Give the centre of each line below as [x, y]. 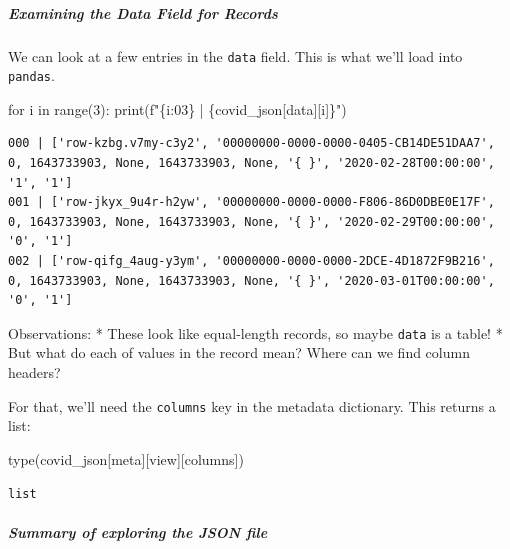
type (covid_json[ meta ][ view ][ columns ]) [126, 458]
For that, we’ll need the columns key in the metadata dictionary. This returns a [252, 405]
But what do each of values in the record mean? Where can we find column [239, 352]
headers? [34, 372]
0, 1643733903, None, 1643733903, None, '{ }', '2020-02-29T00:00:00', [251, 221]
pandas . [31, 75]
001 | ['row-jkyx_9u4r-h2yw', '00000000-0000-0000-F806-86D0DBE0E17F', [251, 202]
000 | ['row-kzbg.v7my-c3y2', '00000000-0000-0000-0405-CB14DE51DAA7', [251, 143]
